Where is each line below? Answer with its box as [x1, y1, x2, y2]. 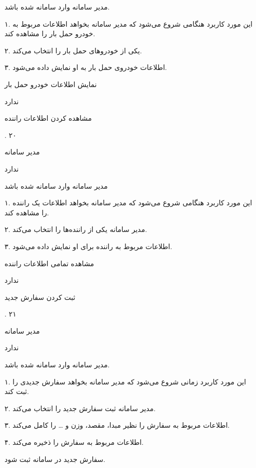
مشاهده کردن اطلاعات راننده [5, 113, 92, 123]
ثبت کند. [5, 386, 29, 397]
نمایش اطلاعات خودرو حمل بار [5, 79, 97, 89]
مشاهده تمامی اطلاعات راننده [5, 258, 94, 268]
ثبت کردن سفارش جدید [5, 291, 75, 302]
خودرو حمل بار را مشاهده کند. [5, 28, 95, 39]
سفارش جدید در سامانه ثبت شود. [5, 453, 105, 464]
